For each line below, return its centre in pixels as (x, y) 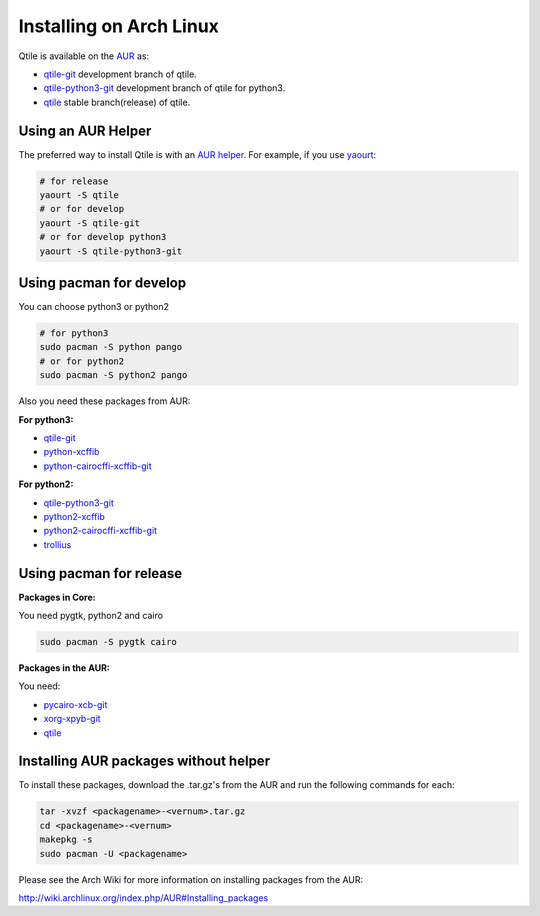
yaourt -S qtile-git (89, 223)
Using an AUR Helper (85, 130)
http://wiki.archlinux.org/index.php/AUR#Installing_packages (143, 897)
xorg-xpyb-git (72, 719)
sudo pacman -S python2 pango (113, 375)
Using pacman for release (100, 573)
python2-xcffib (74, 516)
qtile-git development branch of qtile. (120, 74)
